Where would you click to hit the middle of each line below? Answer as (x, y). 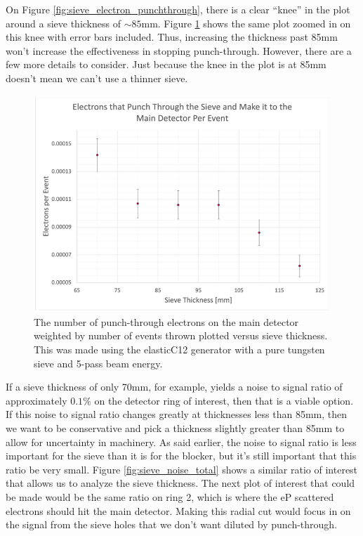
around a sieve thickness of (63, 23)
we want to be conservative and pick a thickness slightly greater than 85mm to (175, 428)
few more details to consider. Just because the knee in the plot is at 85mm (166, 64)
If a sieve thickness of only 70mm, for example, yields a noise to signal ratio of (174, 387)
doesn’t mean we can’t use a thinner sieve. (97, 78)
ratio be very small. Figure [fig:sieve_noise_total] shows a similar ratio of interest (182, 469)
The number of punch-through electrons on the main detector (166, 321)
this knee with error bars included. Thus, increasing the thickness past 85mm (172, 37)
